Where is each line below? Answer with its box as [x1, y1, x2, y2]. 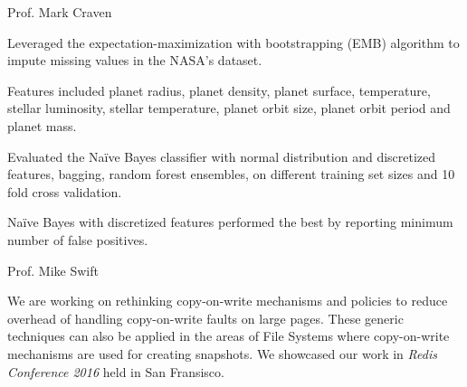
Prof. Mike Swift [7, 260, 99, 279]
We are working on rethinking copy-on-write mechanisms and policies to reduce [7, 291, 448, 310]
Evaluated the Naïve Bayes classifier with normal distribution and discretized [7, 146, 436, 165]
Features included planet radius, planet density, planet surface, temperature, [7, 80, 431, 99]
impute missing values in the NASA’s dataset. [7, 51, 262, 70]
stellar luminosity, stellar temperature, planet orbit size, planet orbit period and [7, 99, 451, 118]
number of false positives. [7, 230, 148, 249]
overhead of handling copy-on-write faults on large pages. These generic [7, 308, 404, 327]
